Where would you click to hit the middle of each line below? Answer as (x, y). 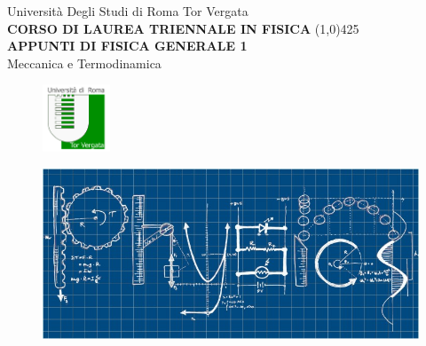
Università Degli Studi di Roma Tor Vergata (128, 11)
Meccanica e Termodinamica (84, 63)
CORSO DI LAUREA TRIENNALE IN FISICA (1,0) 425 (183, 28)
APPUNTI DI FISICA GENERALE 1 (127, 46)
